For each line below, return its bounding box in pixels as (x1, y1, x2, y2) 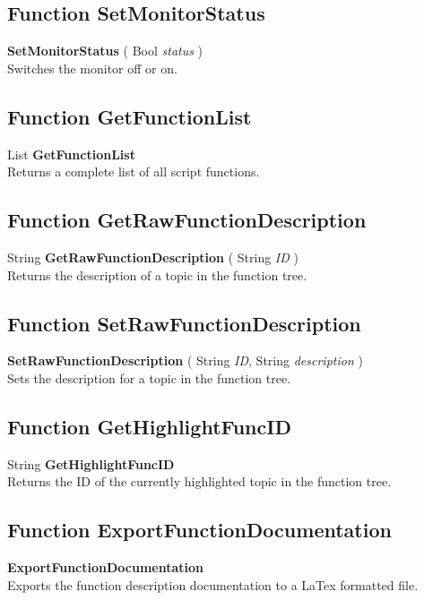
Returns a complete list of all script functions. (7, 162, 260, 181)
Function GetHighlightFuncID (7, 412, 291, 440)
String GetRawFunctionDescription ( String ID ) (7, 247, 299, 266)
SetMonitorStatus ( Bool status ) (7, 41, 203, 60)
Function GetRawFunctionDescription (7, 206, 367, 234)
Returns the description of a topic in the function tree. (7, 265, 307, 284)
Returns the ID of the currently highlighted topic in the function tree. (7, 472, 392, 491)
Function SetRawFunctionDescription (7, 309, 361, 337)
